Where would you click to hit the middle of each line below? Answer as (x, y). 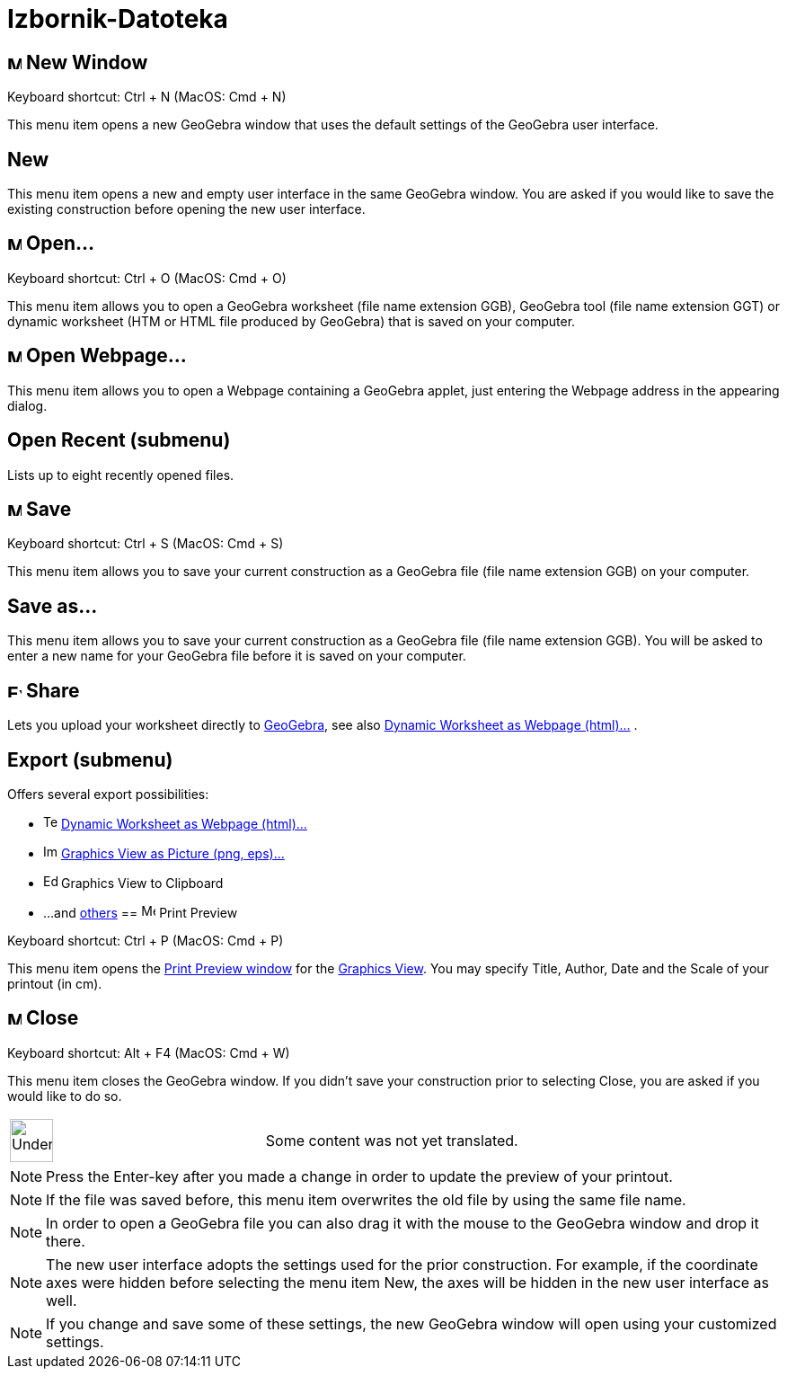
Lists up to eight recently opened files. (121, 475)
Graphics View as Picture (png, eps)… (172, 853)
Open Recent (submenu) (119, 440)
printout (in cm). (55, 983)
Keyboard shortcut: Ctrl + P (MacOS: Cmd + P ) (146, 940)
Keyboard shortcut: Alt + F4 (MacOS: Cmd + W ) (149, 1052)
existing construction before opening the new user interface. (186, 209)
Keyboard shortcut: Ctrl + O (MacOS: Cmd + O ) (147, 278)
